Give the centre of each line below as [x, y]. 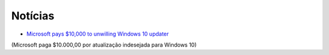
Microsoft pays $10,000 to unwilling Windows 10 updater [98, 34]
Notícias [33, 16]
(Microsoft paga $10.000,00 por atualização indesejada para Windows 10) [104, 45]
